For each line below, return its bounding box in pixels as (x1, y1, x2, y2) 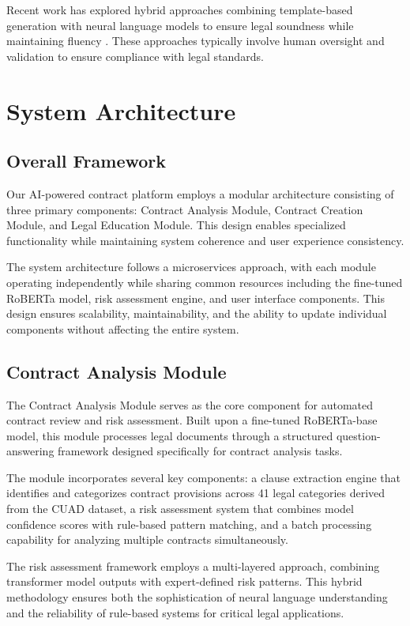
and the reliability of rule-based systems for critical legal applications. (6, 604, 344, 620)
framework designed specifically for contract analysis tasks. (58, 443, 343, 459)
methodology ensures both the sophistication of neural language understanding (6, 589, 388, 605)
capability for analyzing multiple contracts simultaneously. (6, 531, 288, 548)
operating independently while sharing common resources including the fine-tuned (6, 273, 403, 290)
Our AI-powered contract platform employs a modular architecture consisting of (6, 185, 394, 202)
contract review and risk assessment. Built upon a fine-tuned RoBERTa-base (6, 412, 378, 428)
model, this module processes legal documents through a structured (6, 427, 333, 443)
